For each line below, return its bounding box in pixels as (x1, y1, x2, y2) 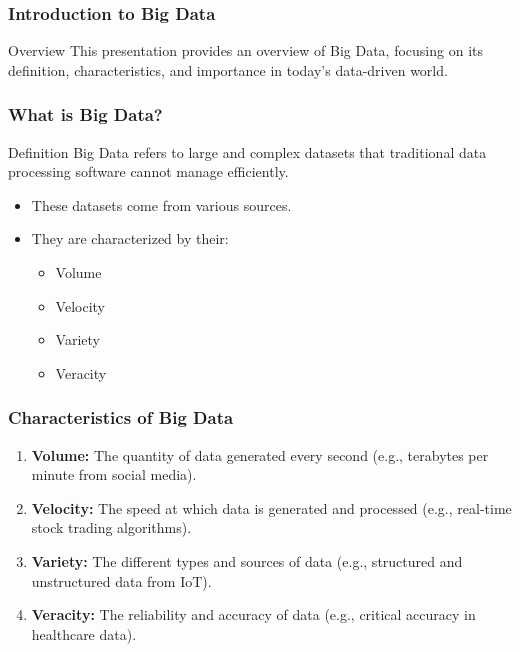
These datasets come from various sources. (31, 194, 292, 215)
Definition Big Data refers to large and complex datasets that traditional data (8, 141, 487, 162)
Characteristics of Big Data (8, 405, 234, 430)
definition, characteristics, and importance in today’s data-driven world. (8, 59, 448, 80)
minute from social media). (31, 464, 197, 485)
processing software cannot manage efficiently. (8, 161, 289, 182)
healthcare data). (31, 623, 137, 644)
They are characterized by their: (31, 228, 229, 249)
